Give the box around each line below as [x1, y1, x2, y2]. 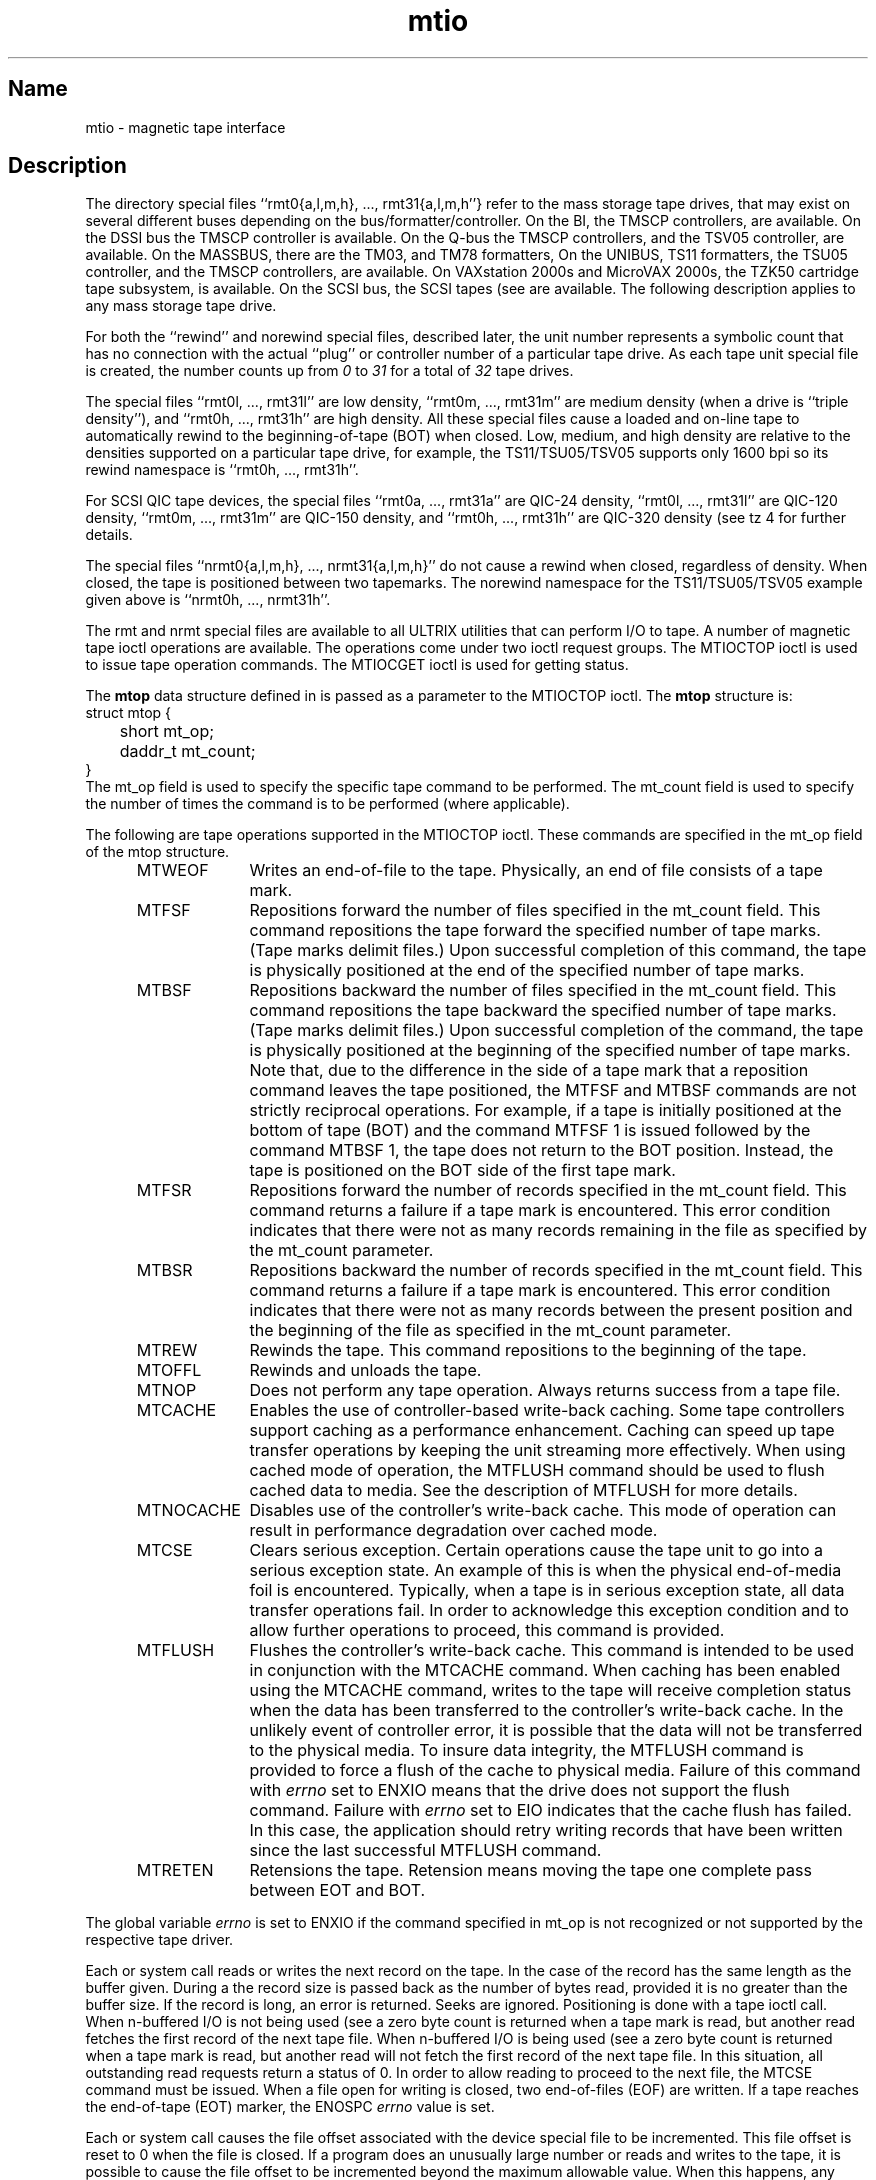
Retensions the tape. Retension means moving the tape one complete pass [249, 1860, 812, 1881]
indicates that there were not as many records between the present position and [249, 1300, 853, 1321]
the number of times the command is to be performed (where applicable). [85, 795, 570, 813]
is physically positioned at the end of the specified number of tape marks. [249, 960, 805, 981]
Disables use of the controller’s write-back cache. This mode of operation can [249, 1500, 837, 1521]
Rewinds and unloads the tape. [249, 1360, 482, 1381]
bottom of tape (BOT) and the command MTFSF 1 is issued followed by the [249, 1120, 811, 1141]
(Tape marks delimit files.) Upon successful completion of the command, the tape [249, 1020, 864, 1041]
